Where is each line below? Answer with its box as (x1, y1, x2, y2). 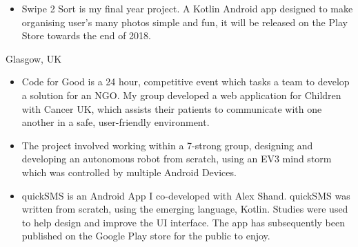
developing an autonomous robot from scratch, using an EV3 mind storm (21, 151, 332, 166)
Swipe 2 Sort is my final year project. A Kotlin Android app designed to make (21, 1, 353, 15)
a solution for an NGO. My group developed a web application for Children (21, 87, 341, 102)
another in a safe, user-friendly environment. (21, 115, 210, 129)
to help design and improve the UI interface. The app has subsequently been (21, 215, 346, 229)
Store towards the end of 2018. (21, 28, 152, 43)
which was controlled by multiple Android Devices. (21, 164, 237, 179)
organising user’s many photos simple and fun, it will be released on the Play (21, 14, 348, 29)
